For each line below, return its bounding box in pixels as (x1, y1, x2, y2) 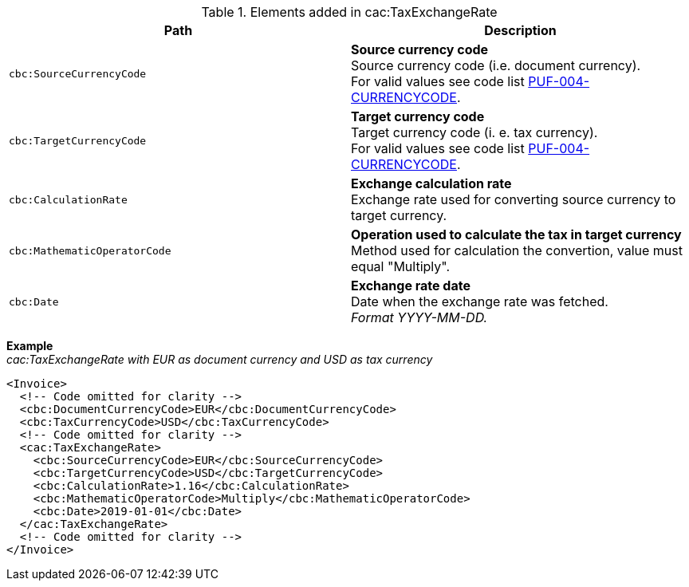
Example (6, 339, 53, 353)
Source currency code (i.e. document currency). (351, 57, 641, 73)
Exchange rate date (351, 278, 470, 293)
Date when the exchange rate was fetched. (351, 293, 608, 309)
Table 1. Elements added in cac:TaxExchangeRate (201, 4, 498, 20)
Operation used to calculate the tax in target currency (351, 227, 682, 242)
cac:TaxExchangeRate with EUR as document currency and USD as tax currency (6, 353, 433, 366)
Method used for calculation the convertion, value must (351, 242, 683, 258)
